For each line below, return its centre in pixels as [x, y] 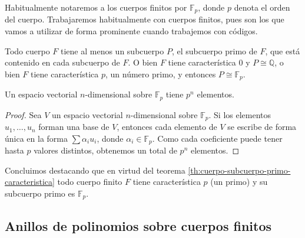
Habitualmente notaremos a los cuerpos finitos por [96, 7]
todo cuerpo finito [90, 182]
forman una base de [74, 127]
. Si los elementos [240, 114]
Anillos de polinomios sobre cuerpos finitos [138, 225]
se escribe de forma [262, 127]
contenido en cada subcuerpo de [62, 62]
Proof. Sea [23, 114]
